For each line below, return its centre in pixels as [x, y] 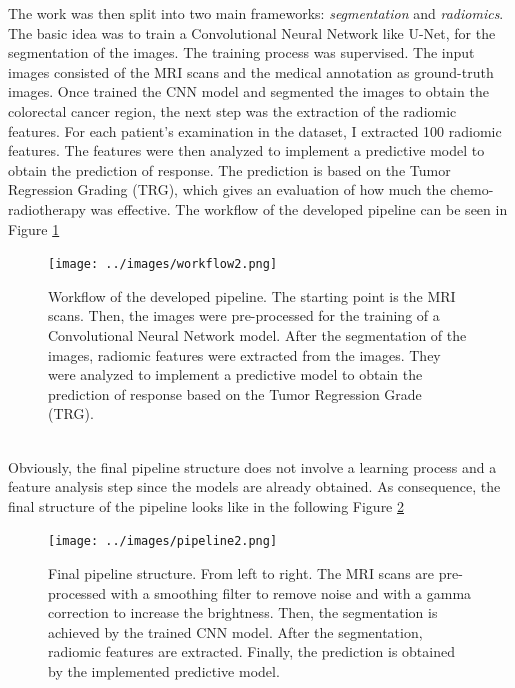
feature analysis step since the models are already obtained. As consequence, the [254, 486]
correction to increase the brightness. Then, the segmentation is [243, 612]
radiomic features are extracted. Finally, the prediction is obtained [251, 651]
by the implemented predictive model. [164, 670]
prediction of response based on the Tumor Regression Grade [235, 393]
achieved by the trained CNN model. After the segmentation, [235, 631]
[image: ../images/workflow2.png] [163, 264]
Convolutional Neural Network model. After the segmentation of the [257, 334]
